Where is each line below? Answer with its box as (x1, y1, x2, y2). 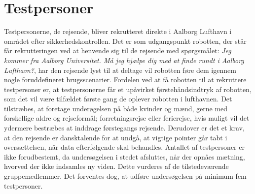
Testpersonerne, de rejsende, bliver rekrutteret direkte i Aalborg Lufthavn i (4, 26, 232, 36)
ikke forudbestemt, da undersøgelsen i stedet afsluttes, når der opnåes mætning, (4, 151, 245, 162)
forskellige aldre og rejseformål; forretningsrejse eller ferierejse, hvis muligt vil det (4, 113, 250, 123)
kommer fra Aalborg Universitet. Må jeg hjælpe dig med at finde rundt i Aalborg (4, 55, 244, 65)
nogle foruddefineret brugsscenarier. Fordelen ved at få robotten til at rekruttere (4, 74, 247, 85)
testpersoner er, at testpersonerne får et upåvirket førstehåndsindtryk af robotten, (4, 84, 252, 94)
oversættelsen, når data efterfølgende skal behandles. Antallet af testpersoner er (4, 142, 245, 152)
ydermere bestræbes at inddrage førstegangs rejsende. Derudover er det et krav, (4, 123, 245, 133)
